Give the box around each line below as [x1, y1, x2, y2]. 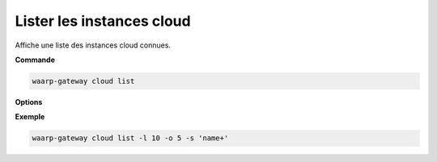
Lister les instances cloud [15, 12, 191, 30]
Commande [15, 55, 56, 64]
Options [15, 97, 43, 106]
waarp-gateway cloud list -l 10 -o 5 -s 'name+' [32, 134, 229, 143]
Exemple [15, 112, 45, 122]
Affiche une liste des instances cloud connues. [15, 40, 172, 50]
